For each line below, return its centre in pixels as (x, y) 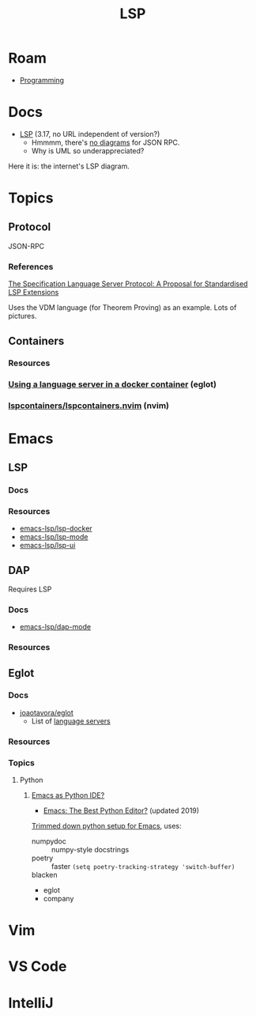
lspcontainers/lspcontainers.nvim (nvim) (89, 406)
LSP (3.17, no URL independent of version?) (90, 134)
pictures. (23, 316)
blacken (44, 875)
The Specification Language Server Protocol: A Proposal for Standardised (128, 284)
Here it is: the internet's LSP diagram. (69, 166)
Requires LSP (30, 589)
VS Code (38, 967)
